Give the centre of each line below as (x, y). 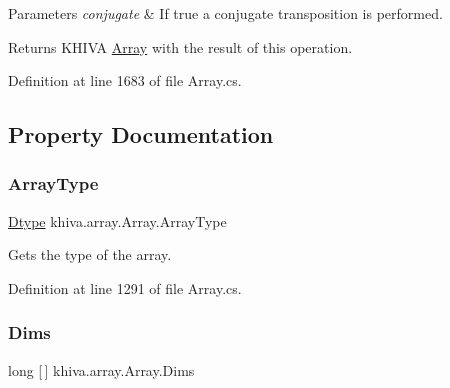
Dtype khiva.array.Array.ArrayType (117, 220)
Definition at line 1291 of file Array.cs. (125, 287)
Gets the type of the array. (90, 254)
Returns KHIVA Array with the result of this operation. (180, 46)
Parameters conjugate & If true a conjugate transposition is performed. (225, 13)
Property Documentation (141, 134)
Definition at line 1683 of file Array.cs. (125, 80)
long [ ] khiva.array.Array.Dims (101, 369)
